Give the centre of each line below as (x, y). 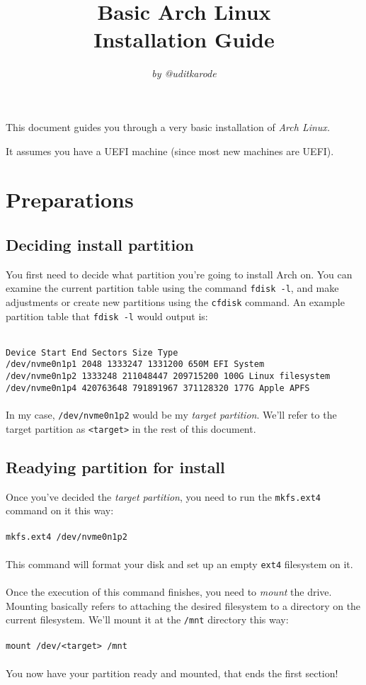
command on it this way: (60, 510)
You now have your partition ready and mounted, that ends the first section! (172, 673)
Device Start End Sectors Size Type (92, 352)
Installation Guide (184, 39)
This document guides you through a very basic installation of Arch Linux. (168, 126)
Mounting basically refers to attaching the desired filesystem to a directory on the (183, 605)
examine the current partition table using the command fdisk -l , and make (172, 288)
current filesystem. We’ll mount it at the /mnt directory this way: (147, 619)
